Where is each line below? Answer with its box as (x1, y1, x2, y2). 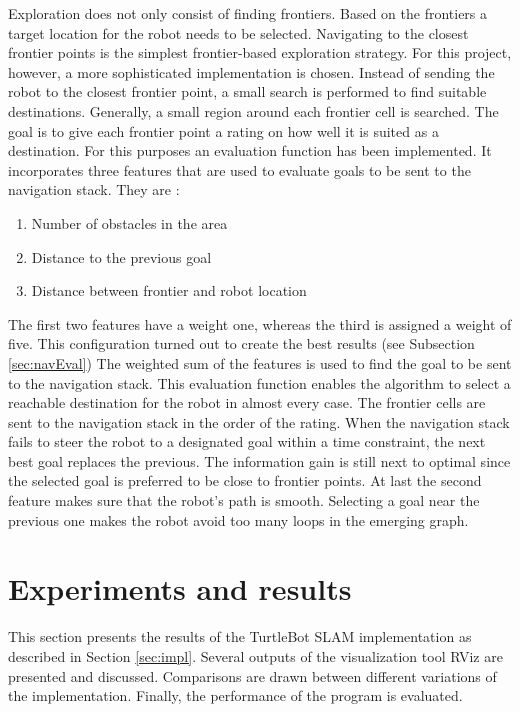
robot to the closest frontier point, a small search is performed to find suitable (8, 81, 487, 102)
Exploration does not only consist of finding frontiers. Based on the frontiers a (8, 3, 488, 23)
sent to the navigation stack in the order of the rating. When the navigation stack (8, 411, 510, 432)
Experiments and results (8, 568, 352, 609)
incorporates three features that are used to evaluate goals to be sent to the (8, 159, 471, 180)
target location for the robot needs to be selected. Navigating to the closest (8, 22, 469, 43)
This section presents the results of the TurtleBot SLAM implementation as (8, 626, 472, 647)
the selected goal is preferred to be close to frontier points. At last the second (8, 470, 482, 491)
